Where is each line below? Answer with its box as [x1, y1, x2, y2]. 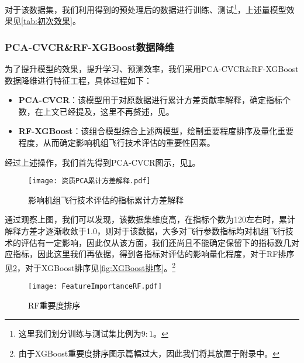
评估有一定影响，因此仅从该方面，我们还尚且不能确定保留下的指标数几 [20, 236, 291, 248]
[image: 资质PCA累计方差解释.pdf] [28, 177, 151, 186]
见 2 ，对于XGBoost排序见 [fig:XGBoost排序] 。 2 [5, 259, 176, 273]
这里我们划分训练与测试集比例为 [18, 327, 141, 340]
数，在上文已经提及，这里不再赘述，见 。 [18, 105, 174, 117]
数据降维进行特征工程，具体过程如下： [5, 74, 152, 86]
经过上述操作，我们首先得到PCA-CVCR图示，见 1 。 [5, 156, 201, 168]
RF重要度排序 [28, 299, 81, 311]
